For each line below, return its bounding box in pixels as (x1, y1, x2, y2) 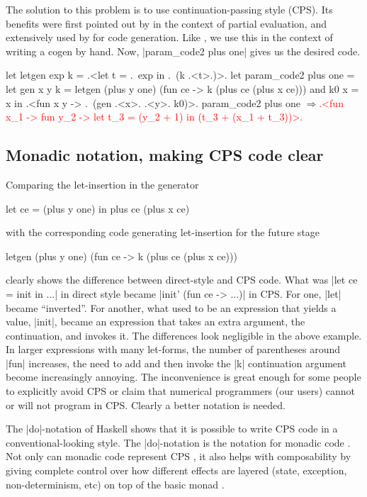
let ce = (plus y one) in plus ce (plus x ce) (6, 201, 190, 216)
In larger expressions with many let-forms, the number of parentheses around (6, 342, 341, 357)
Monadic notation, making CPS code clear (6, 144, 324, 166)
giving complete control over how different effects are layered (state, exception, (6, 463, 347, 478)
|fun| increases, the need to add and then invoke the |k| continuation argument (6, 355, 346, 370)
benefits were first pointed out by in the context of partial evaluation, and (6, 16, 327, 30)
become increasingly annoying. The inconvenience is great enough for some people (6, 369, 361, 384)
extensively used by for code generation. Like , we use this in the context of (6, 30, 333, 45)
